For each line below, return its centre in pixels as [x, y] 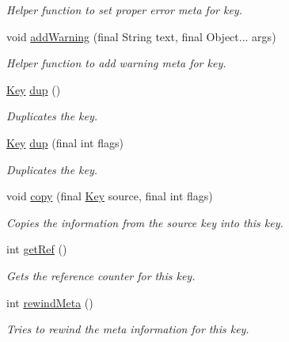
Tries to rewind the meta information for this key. [128, 329]
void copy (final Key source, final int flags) [110, 196]
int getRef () [37, 249]
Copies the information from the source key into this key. [145, 222]
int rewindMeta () [50, 302]
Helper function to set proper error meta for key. [124, 9]
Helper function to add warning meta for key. [116, 63]
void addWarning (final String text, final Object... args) [141, 36]
